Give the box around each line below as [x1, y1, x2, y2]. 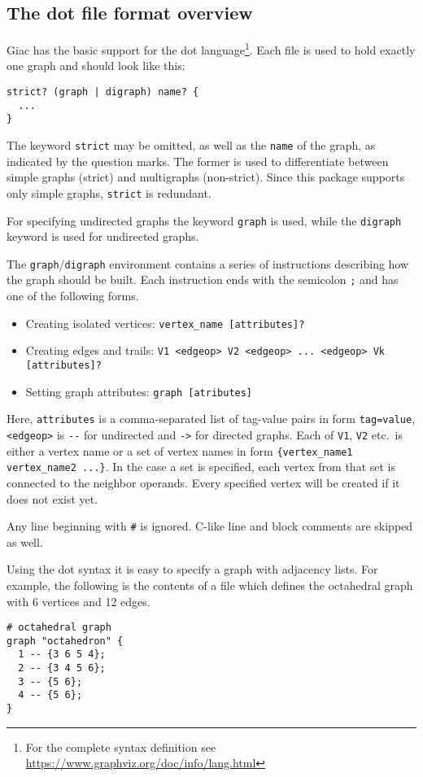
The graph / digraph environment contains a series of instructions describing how [7, 255, 409, 272]
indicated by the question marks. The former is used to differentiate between [7, 152, 389, 169]
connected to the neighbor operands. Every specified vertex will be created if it [7, 474, 400, 491]
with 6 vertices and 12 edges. [7, 592, 150, 609]
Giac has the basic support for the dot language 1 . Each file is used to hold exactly [7, 39, 416, 58]
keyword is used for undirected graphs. [7, 228, 199, 245]
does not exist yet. [7, 490, 98, 507]
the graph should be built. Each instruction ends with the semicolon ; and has [7, 271, 399, 288]
